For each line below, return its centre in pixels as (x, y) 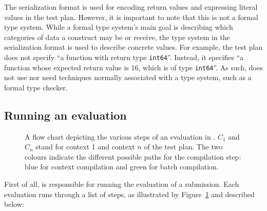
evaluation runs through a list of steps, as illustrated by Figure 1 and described (129, 194)
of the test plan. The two (183, 147)
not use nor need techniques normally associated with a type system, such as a (128, 77)
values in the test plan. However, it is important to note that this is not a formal (131, 17)
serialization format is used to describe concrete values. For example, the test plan (133, 47)
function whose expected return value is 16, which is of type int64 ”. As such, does (133, 67)
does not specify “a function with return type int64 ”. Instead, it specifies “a (124, 57)
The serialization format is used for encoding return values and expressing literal (131, 7)
